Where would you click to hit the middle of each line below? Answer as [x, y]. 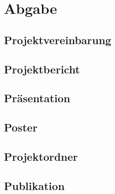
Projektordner [41, 156]
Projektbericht [42, 69]
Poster [21, 127]
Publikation [34, 185]
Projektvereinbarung [58, 39]
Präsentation [37, 98]
